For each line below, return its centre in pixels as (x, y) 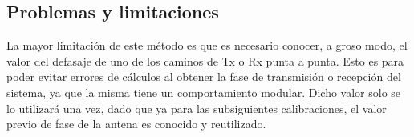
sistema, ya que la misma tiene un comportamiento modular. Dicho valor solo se (204, 92)
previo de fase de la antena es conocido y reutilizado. (136, 124)
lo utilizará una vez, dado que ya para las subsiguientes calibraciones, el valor (197, 108)
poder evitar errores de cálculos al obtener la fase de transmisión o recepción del (204, 77)
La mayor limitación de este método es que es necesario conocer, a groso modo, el (207, 45)
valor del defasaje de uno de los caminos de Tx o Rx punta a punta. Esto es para (205, 60)
